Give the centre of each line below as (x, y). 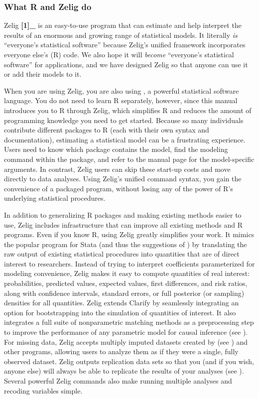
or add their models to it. (43, 74)
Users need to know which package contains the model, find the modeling (116, 149)
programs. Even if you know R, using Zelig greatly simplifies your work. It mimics (129, 234)
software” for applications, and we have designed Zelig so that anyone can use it (126, 64)
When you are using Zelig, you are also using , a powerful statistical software (122, 90)
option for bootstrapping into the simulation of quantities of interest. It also (120, 312)
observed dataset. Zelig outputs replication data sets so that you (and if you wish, (129, 361)
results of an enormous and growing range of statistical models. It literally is (121, 35)
